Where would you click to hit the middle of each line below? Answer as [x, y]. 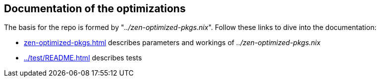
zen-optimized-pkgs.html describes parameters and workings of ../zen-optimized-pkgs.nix [172, 43]
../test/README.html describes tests [83, 58]
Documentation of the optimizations [95, 9]
